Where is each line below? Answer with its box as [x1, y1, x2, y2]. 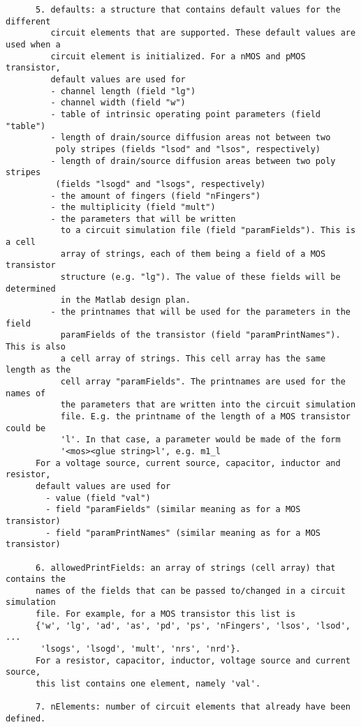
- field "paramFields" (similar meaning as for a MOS [45, 504, 301, 515]
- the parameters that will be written [50, 213, 236, 224]
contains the [6, 574, 66, 585]
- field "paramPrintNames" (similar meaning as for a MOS [45, 527, 321, 538]
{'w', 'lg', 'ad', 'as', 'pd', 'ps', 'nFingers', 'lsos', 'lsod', [35, 620, 351, 631]
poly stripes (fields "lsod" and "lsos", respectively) [55, 144, 321, 154]
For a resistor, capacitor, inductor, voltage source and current [35, 655, 351, 666]
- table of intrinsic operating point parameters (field [50, 109, 321, 119]
